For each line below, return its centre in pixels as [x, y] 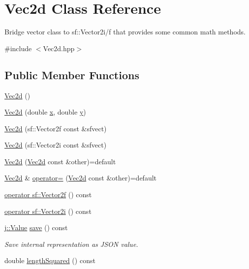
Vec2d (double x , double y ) [45, 112]
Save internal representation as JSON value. [71, 244]
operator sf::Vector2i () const [48, 211]
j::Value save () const [36, 227]
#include [18, 48]
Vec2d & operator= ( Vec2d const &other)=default [81, 178]
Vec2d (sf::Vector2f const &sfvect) [56, 128]
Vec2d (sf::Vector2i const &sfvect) [56, 145]
